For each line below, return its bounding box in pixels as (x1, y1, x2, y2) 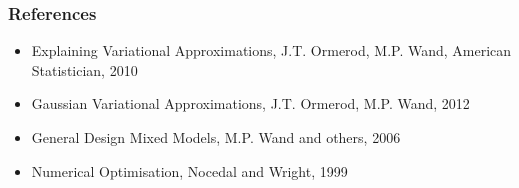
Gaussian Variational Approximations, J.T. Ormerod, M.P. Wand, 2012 (31, 93, 470, 114)
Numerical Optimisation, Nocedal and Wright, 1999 (31, 160, 348, 181)
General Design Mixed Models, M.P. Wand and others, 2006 (31, 127, 401, 147)
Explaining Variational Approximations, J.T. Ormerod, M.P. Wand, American (31, 40, 512, 61)
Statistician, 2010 (31, 59, 138, 80)
